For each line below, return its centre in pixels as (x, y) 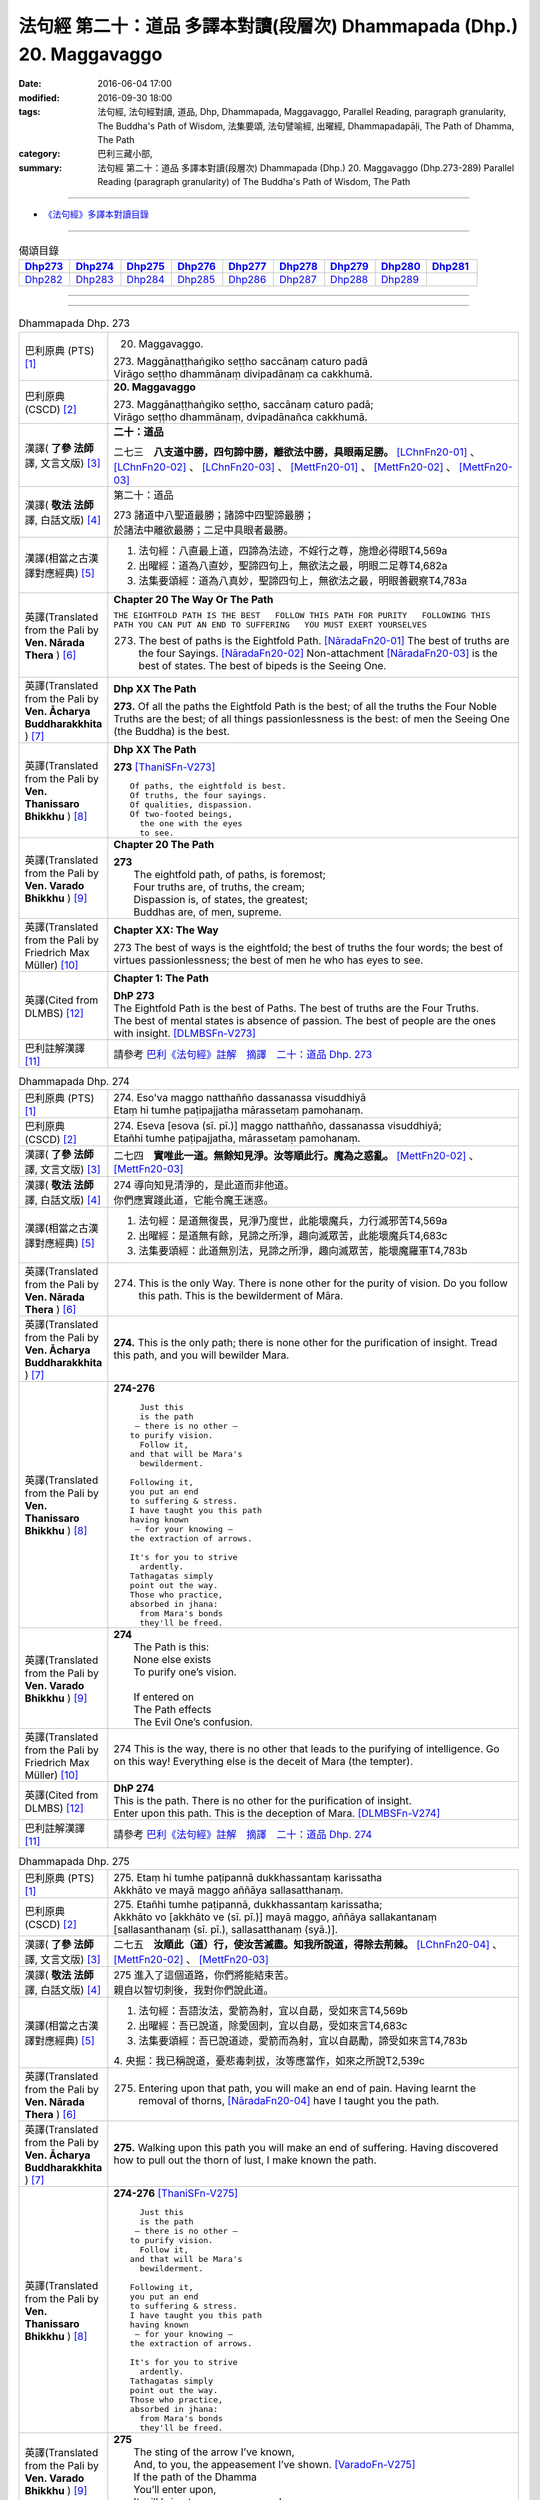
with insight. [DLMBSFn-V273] (185, 1033)
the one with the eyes (191, 823)
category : (39, 154)
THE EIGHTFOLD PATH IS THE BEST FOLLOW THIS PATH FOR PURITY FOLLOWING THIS (302, 615)
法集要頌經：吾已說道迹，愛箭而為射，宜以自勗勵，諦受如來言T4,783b (303, 2041)
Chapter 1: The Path (161, 978)
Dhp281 (450, 267)
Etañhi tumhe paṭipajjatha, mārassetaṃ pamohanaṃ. (237, 1138)
